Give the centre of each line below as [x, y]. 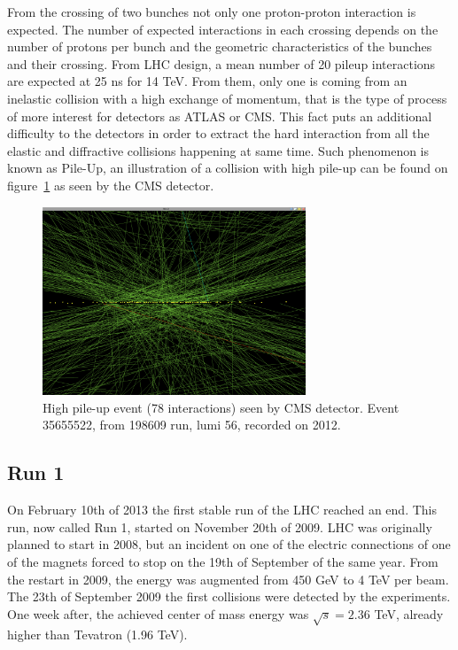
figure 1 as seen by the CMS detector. [111, 185]
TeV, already [409, 613]
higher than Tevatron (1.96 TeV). [97, 634]
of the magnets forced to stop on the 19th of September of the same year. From [223, 562]
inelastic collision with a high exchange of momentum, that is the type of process [227, 98]
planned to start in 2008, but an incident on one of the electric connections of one [229, 544]
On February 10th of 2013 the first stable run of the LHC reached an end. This [222, 510]
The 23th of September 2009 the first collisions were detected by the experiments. [229, 596]
